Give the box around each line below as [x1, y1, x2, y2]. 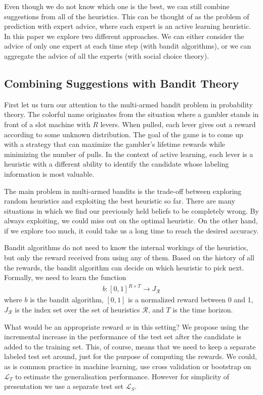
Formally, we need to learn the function [4, 272, 126, 283]
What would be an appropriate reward [4, 321, 123, 332]
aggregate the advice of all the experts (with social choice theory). [4, 50, 209, 61]
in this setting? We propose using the [133, 321, 249, 332]
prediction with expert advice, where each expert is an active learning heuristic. [4, 21, 251, 31]
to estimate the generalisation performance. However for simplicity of [15, 371, 230, 381]
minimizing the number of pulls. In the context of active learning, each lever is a [4, 148, 253, 159]
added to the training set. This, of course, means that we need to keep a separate [4, 341, 256, 351]
